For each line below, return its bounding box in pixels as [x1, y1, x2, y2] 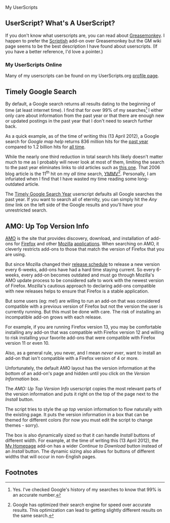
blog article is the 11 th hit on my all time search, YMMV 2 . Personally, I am [5, 170, 156, 177]
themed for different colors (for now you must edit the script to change [5, 417, 153, 423]
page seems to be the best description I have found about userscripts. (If [5, 43, 158, 49]
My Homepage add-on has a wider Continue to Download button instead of [5, 443, 163, 449]
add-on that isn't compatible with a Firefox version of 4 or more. [5, 355, 139, 361]
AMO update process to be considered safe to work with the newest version [5, 277, 164, 284]
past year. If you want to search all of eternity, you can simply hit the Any [5, 196, 157, 203]
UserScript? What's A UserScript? [5, 19, 115, 27]
